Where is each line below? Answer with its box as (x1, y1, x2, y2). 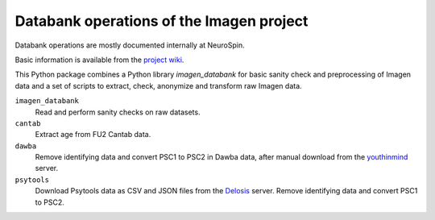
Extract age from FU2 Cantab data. (35, 130, 151, 139)
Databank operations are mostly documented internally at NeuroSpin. (14, 40, 245, 50)
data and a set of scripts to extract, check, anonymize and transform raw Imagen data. (14, 81, 302, 90)
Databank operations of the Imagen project (14, 12, 309, 30)
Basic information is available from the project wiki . (14, 55, 184, 64)
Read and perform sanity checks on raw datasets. (35, 107, 201, 117)
